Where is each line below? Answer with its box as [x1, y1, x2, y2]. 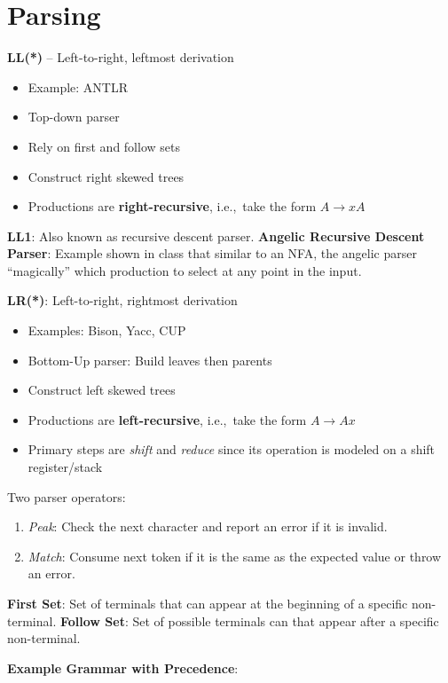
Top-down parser [28, 107, 120, 126]
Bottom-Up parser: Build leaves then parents [28, 350, 272, 369]
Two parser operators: [7, 487, 126, 506]
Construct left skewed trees [28, 381, 176, 399]
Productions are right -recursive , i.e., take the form [28, 197, 317, 216]
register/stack [28, 458, 103, 476]
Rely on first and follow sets [28, 137, 180, 155]
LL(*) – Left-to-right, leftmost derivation [7, 48, 234, 67]
